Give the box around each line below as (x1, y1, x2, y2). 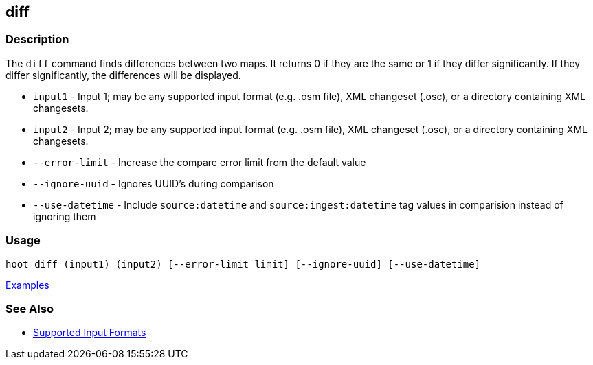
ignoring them (33, 210, 96, 222)
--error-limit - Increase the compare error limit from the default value (33, 156, 366, 168)
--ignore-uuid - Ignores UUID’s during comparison (33, 177, 274, 189)
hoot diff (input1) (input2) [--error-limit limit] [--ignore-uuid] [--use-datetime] (5, 258, 481, 270)
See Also (5, 301, 54, 316)
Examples (5, 279, 49, 291)
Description (5, 32, 69, 47)
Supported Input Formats (33, 327, 146, 339)
